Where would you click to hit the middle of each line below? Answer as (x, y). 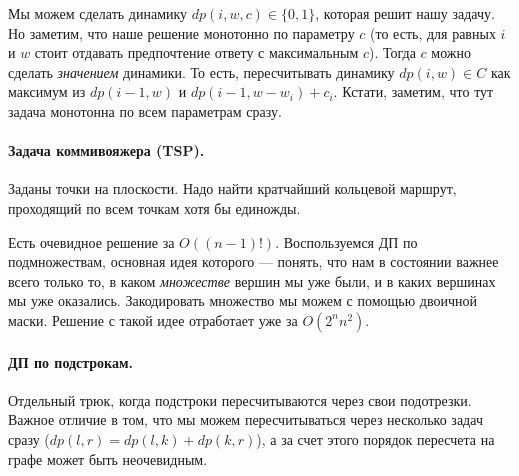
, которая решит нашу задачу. (405, 13)
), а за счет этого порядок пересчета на (375, 438)
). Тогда (392, 52)
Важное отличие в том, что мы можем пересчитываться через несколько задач (245, 419)
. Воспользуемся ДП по (346, 241)
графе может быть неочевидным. (108, 458)
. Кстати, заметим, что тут (413, 91)
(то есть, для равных (433, 32)
